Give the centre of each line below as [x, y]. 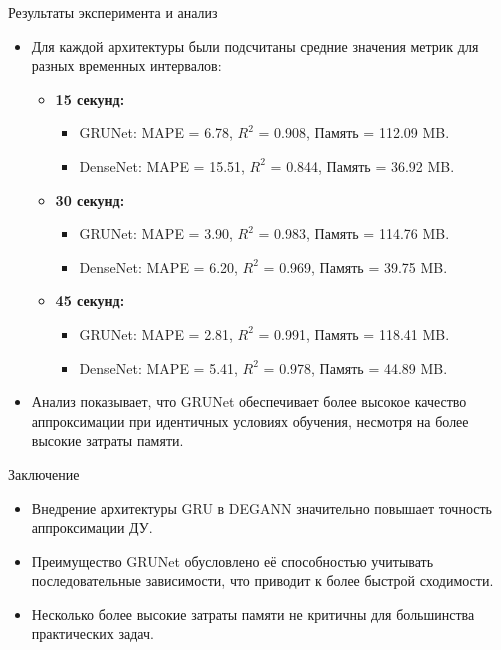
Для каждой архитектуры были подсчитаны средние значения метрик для [255, 45]
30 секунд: [90, 199]
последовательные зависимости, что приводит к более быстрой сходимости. [262, 580]
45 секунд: [90, 300]
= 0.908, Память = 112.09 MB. [354, 132]
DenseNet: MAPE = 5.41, [158, 367]
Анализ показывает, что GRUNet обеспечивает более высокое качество [249, 401]
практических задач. [92, 633]
